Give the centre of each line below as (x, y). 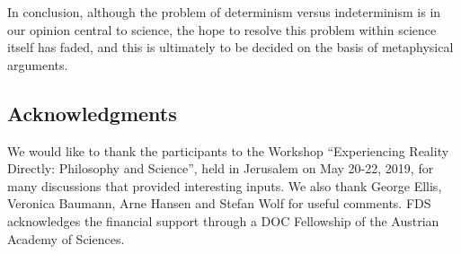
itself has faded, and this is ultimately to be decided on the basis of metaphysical (230, 47)
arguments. (38, 64)
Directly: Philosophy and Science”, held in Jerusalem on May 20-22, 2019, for (221, 168)
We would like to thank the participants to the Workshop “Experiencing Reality (228, 150)
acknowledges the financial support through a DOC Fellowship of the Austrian (223, 220)
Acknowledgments (92, 113)
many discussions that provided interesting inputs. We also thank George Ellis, (225, 185)
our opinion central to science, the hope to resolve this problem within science (222, 29)
